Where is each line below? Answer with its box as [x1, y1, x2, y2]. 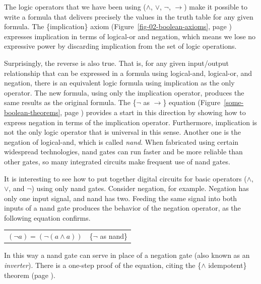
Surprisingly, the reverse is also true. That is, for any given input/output [4, 57, 229, 68]
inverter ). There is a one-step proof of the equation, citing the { [4, 259, 202, 270]
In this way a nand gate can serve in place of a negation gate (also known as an [4, 250, 250, 260]
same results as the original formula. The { [4, 97, 137, 108]
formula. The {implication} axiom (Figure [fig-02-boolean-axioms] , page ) [4, 21, 232, 32]
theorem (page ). [4, 269, 55, 280]
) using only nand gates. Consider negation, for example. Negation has [31, 183, 249, 194]
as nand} [100, 231, 128, 241]
